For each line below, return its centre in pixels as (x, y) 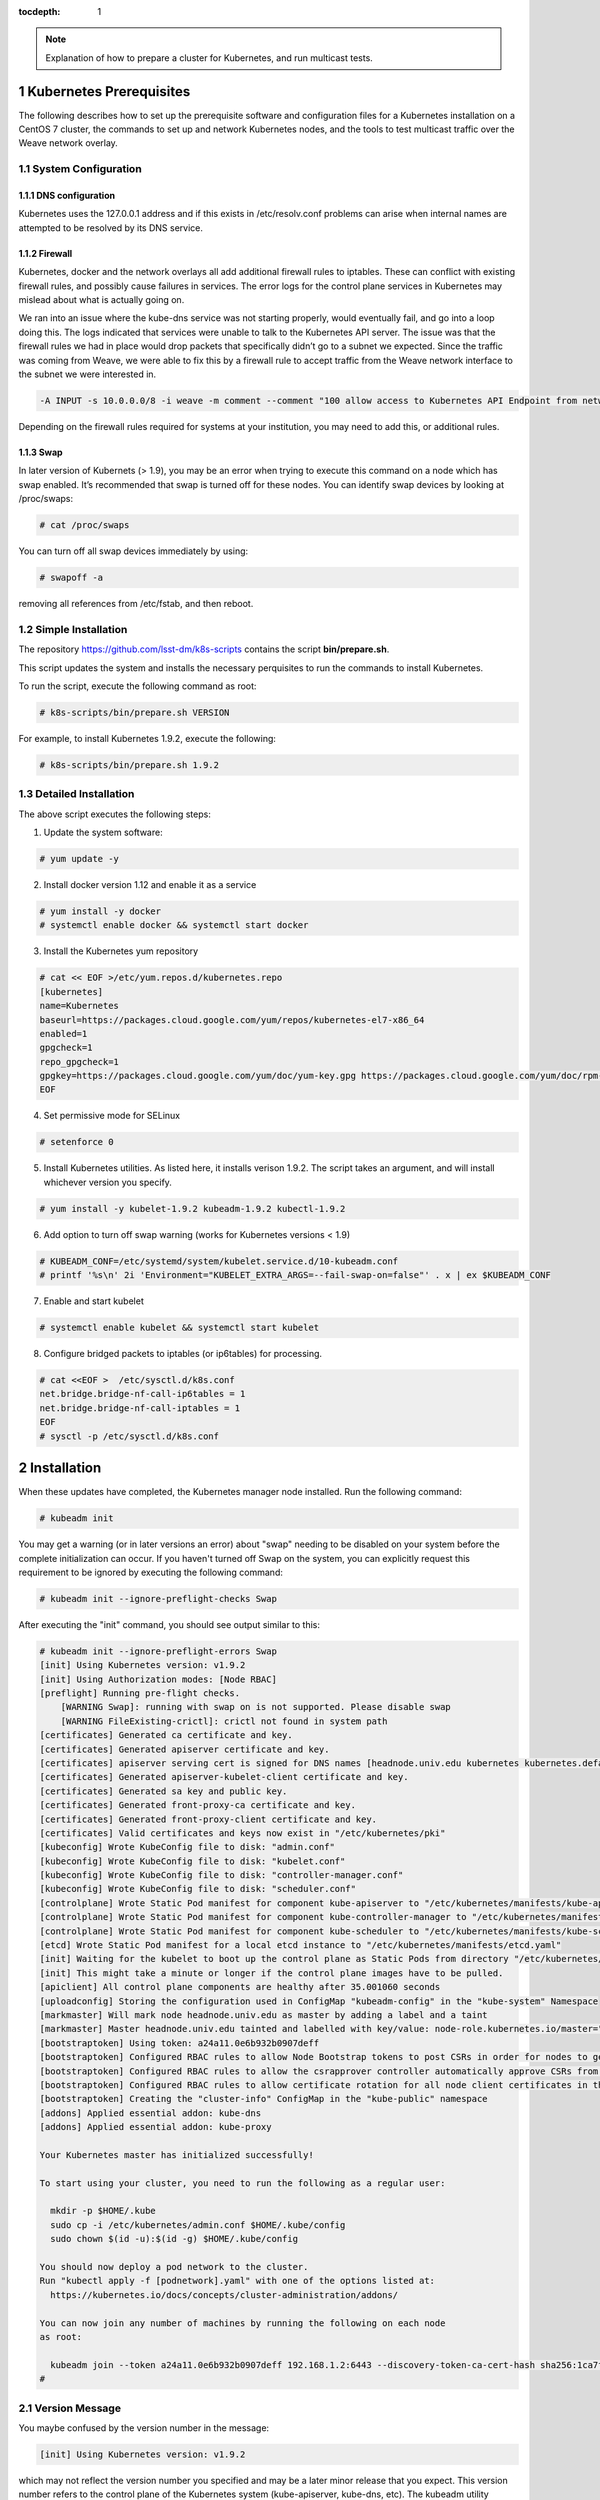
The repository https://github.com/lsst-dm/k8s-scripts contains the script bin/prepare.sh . (204, 649)
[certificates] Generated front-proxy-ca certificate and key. (198, 1805)
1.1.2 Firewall (45, 253)
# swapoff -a (71, 578)
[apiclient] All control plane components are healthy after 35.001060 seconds (240, 1987)
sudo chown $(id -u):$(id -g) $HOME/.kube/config (174, 2239)
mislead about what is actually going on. (101, 299)
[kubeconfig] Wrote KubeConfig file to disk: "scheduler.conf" (198, 1889)
